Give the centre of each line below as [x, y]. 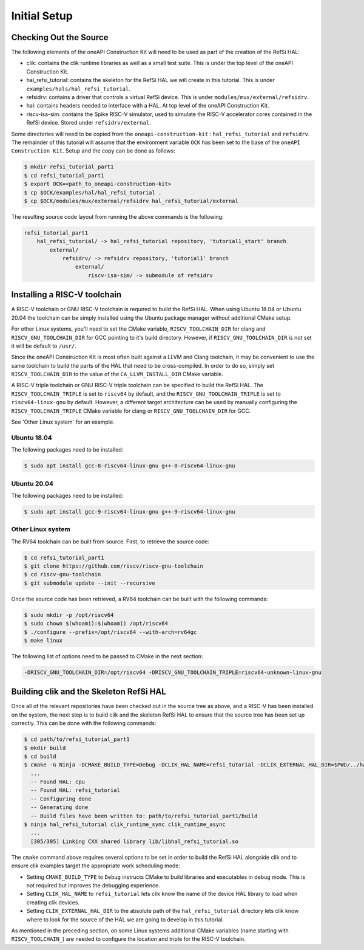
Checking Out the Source [60, 37]
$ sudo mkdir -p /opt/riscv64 [69, 615]
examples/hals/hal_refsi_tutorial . [78, 89]
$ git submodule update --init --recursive [90, 583]
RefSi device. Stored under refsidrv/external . [89, 123]
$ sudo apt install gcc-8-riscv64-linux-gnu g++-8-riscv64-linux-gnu [130, 466]
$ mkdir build [45, 748]
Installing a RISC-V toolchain [66, 295]
